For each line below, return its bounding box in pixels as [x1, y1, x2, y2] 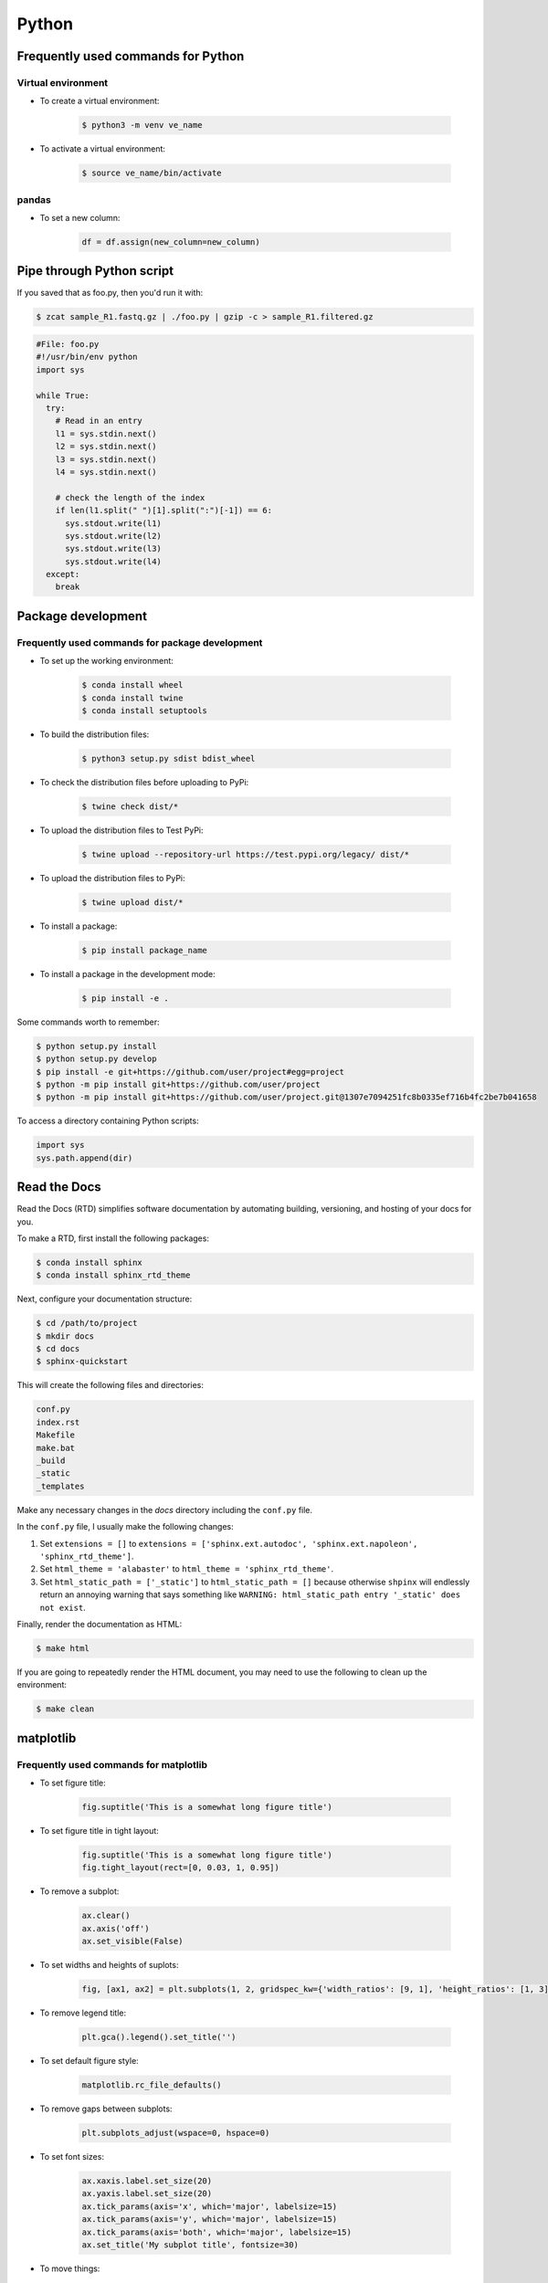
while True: [36, 390, 90, 401]
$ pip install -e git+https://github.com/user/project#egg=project [36, 1067, 345, 1077]
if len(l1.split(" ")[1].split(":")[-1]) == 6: [55, 505, 273, 516]
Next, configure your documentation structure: [16, 1293, 193, 1305]
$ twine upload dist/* [81, 897, 184, 908]
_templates [36, 1480, 85, 1491]
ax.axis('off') [81, 1923, 150, 1933]
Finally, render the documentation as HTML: [16, 1618, 183, 1629]
